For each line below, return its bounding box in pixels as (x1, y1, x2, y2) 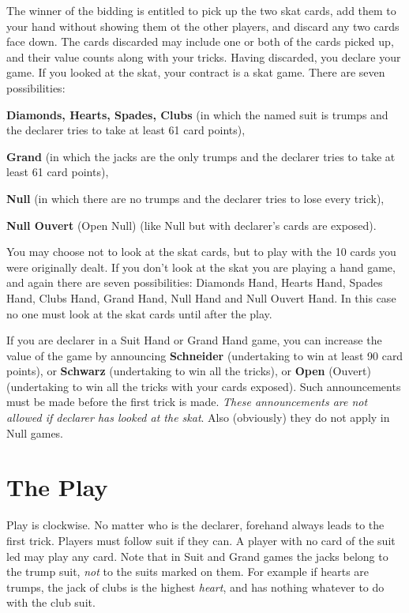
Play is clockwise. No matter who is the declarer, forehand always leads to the (6, 517, 385, 533)
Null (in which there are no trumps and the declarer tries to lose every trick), (6, 190, 385, 206)
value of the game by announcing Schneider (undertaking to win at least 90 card (6, 347, 403, 363)
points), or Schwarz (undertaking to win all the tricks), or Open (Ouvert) (6, 363, 371, 379)
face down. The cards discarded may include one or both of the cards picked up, (6, 33, 394, 50)
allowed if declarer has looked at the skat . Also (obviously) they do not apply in (6, 409, 390, 426)
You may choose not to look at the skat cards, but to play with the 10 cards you (6, 243, 396, 260)
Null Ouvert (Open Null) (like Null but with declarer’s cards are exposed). (6, 216, 377, 233)
